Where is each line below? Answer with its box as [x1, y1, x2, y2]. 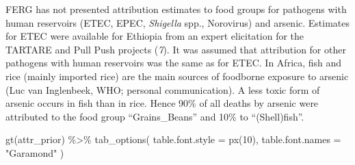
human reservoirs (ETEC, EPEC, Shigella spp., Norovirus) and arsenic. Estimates [5, 15, 350, 29]
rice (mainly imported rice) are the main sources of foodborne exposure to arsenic [5, 68, 349, 83]
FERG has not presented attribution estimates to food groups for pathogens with [5, 2, 347, 16]
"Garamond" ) [5, 145, 64, 160]
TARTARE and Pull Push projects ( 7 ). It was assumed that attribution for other [5, 42, 346, 56]
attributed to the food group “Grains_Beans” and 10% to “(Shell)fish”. [5, 109, 304, 123]
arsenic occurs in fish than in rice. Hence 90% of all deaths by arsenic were [5, 96, 319, 110]
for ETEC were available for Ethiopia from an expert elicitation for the [5, 29, 304, 43]
